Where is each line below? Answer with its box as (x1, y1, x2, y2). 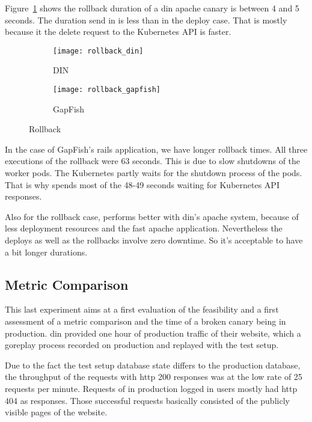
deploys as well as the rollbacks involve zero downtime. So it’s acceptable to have (5, 234, 303, 246)
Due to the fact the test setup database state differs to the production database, (5, 358, 301, 371)
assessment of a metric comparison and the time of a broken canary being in (5, 315, 286, 328)
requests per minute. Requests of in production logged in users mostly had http (5, 382, 298, 394)
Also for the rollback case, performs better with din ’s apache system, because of (5, 210, 299, 222)
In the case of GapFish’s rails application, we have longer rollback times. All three (5, 142, 308, 155)
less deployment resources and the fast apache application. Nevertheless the (5, 222, 283, 234)
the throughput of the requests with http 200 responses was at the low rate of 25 (5, 370, 302, 383)
